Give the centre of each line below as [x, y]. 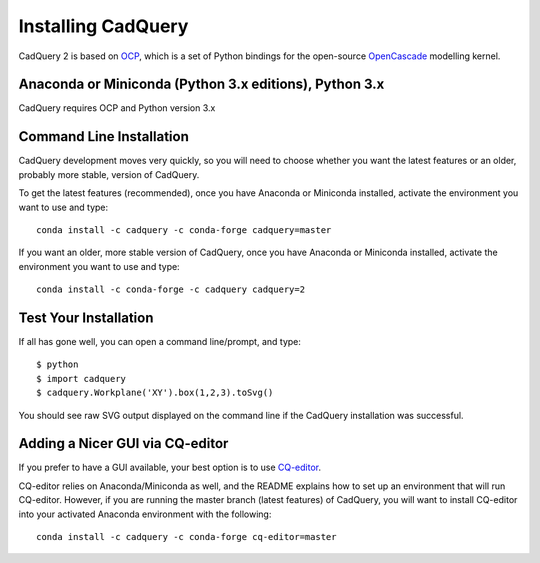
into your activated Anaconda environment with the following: [145, 514]
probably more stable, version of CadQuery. [109, 174]
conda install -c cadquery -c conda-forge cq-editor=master [186, 537]
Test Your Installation [86, 317]
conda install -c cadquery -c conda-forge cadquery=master [184, 229]
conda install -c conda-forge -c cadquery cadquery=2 [170, 289]
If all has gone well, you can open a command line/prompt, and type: [160, 341]
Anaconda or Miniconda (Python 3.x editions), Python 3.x [201, 84]
